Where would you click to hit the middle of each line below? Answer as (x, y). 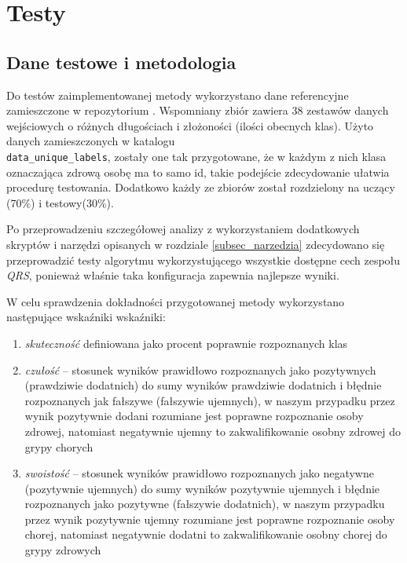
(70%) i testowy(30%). (60, 202)
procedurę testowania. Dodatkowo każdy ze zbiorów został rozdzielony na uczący (201, 187)
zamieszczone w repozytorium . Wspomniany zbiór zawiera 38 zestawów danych (198, 110)
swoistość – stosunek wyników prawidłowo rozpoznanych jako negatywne (199, 473)
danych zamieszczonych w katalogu (91, 141)
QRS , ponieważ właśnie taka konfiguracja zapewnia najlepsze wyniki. (173, 275)
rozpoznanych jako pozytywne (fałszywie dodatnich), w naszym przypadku (205, 504)
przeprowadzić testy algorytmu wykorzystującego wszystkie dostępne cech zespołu (203, 260)
